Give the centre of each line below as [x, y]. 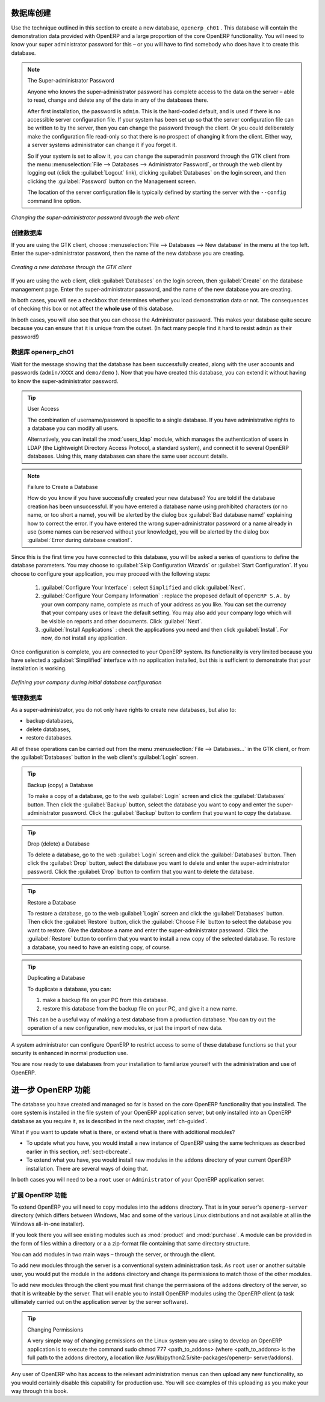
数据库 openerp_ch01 [42, 352]
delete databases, [48, 729]
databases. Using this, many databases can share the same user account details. [128, 456]
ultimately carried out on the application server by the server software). [100, 1301]
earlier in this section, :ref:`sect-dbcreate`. [79, 1151]
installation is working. [39, 668]
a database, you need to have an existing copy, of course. [99, 947]
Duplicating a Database [56, 978]
